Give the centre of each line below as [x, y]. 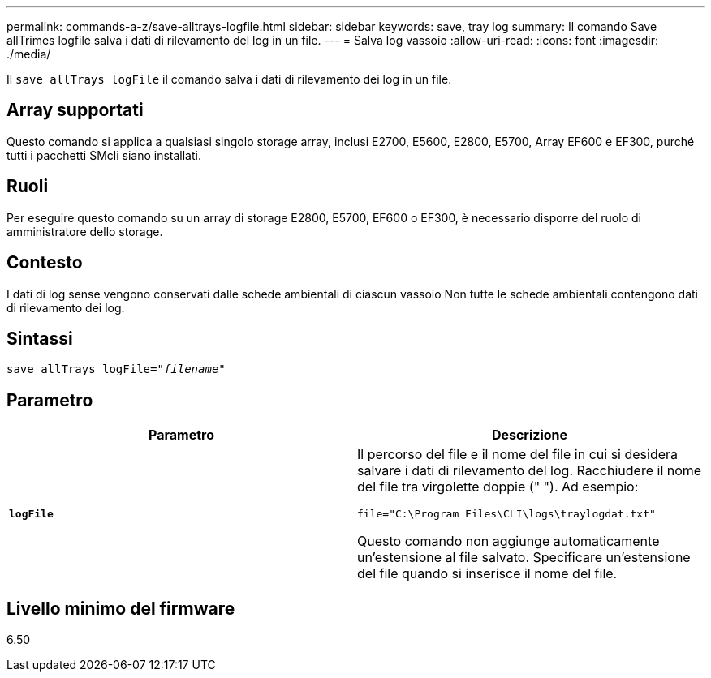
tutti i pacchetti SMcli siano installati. [104, 155]
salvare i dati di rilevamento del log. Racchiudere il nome [530, 471]
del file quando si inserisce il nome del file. [487, 574]
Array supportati [75, 110]
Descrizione [530, 435]
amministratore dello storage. [85, 231]
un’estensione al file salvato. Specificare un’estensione [524, 558]
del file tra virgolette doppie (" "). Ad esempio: [498, 487]
